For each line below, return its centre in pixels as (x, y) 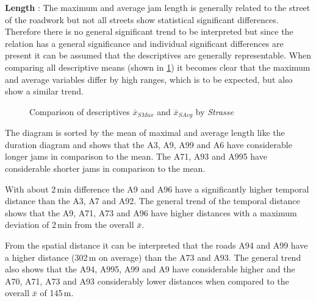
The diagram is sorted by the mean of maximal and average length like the (145, 133)
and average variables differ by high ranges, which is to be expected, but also (149, 79)
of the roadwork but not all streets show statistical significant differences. (142, 19)
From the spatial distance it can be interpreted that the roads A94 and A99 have (156, 245)
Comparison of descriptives (80, 111)
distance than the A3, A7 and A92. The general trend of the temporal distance (153, 201)
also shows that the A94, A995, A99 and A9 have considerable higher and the (150, 269)
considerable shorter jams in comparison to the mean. (105, 168)
